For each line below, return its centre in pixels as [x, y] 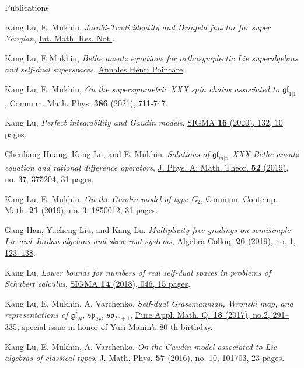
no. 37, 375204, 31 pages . [49, 178]
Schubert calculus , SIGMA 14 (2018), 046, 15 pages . [98, 284]
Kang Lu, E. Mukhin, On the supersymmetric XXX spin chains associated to [142, 88]
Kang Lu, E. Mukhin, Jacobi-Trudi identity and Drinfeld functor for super [138, 27]
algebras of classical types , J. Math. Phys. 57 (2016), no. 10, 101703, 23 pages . [145, 358]
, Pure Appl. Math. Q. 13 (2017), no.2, [200, 315]
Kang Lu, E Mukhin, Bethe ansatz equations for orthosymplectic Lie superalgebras [151, 58]
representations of [36, 315]
